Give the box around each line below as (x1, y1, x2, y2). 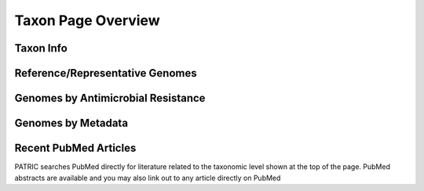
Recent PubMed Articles (14, 142, 137, 155)
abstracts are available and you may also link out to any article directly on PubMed (14, 173, 281, 182)
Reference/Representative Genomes (14, 67, 197, 80)
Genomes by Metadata (14, 117, 129, 130)
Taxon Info (14, 41, 68, 55)
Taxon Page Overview (14, 12, 160, 29)
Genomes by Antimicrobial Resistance (14, 92, 206, 105)
